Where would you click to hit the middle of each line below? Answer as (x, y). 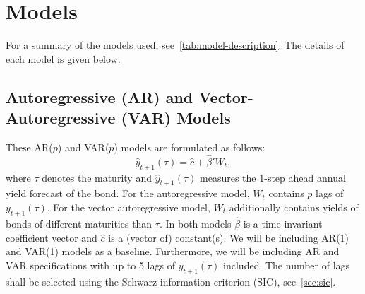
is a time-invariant (283, 223)
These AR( (29, 147)
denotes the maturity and (97, 177)
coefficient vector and (52, 237)
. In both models (195, 223)
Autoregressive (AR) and (100, 96)
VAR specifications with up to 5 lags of (90, 265)
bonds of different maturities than (79, 223)
